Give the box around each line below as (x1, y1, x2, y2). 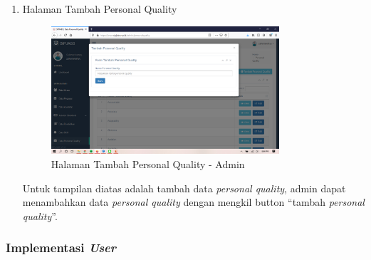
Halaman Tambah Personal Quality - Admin (51, 156, 245, 171)
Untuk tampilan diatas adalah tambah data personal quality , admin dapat (22, 180, 346, 195)
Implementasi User (6, 239, 117, 256)
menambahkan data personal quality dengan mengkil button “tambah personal (22, 194, 365, 209)
